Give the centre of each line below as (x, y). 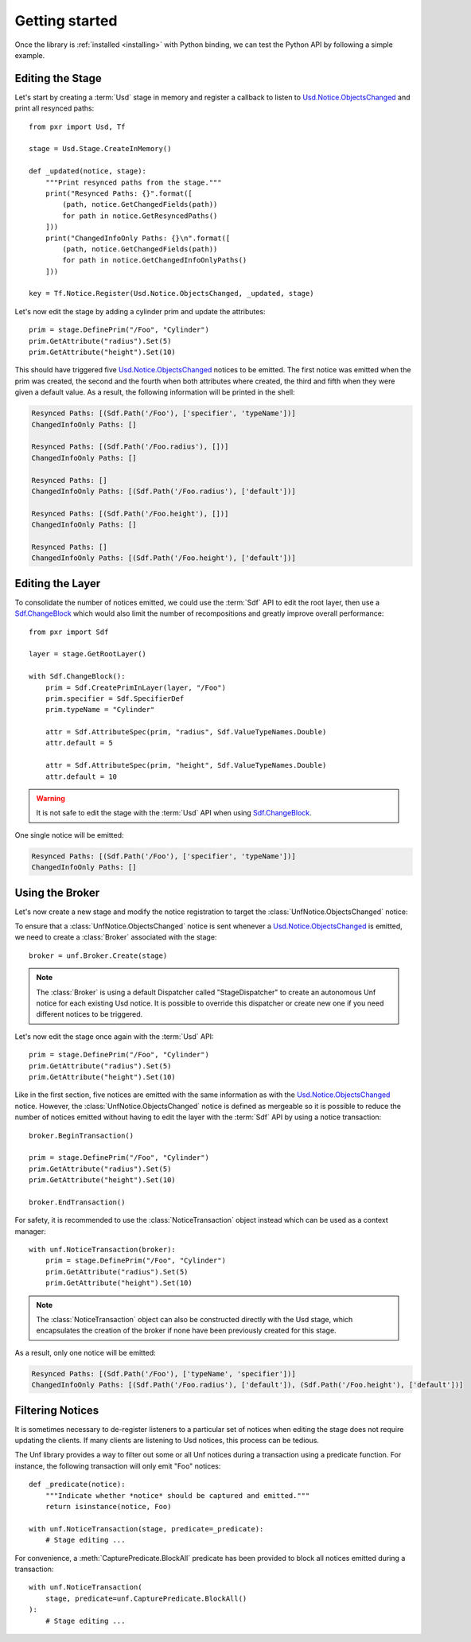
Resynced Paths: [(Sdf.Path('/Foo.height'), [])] (130, 514)
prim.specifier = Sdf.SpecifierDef (115, 698)
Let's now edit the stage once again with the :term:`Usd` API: (114, 1036)
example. (30, 55)
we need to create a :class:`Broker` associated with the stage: (116, 937)
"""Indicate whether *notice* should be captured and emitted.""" (177, 1495)
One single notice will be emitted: (69, 835)
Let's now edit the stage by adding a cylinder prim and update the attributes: (140, 311)
